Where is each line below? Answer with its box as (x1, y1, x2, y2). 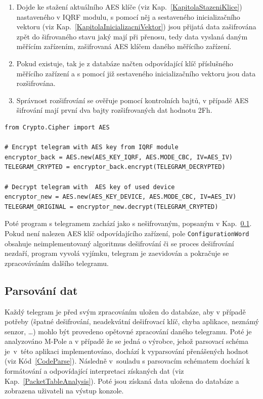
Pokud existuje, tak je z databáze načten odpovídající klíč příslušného (16, 58, 233, 68)
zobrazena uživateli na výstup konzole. (5, 385, 124, 396)
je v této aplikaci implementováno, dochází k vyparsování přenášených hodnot (5, 345, 249, 356)
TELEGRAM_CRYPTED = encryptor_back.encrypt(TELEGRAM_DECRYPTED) (5, 163, 226, 171)
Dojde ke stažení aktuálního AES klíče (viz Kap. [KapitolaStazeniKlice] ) (16, 2, 242, 12)
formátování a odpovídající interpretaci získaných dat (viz (5, 366, 184, 376)
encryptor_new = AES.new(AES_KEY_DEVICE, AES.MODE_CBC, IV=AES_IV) (5, 193, 237, 201)
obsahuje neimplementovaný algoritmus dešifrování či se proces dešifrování (5, 238, 234, 248)
